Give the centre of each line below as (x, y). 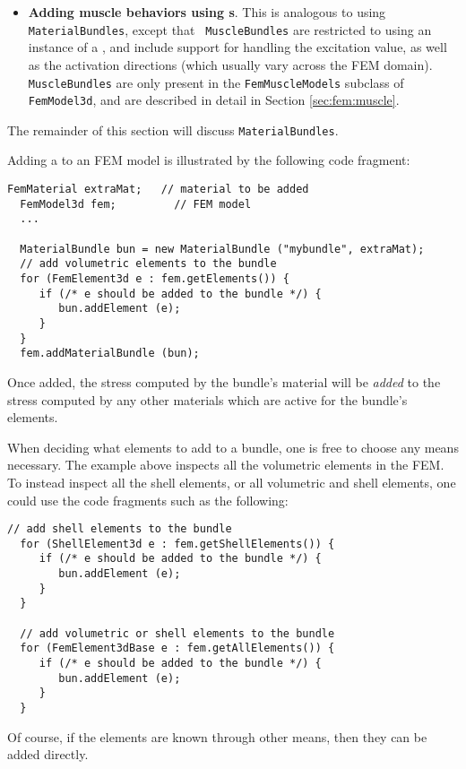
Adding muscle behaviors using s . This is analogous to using (207, 12)
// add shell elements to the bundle (120, 529)
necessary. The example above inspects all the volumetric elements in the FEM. (226, 465)
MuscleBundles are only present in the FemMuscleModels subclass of (216, 82)
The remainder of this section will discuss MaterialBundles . (173, 130)
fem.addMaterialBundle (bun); (110, 354)
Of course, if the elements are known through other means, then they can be (217, 736)
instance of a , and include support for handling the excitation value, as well (237, 47)
